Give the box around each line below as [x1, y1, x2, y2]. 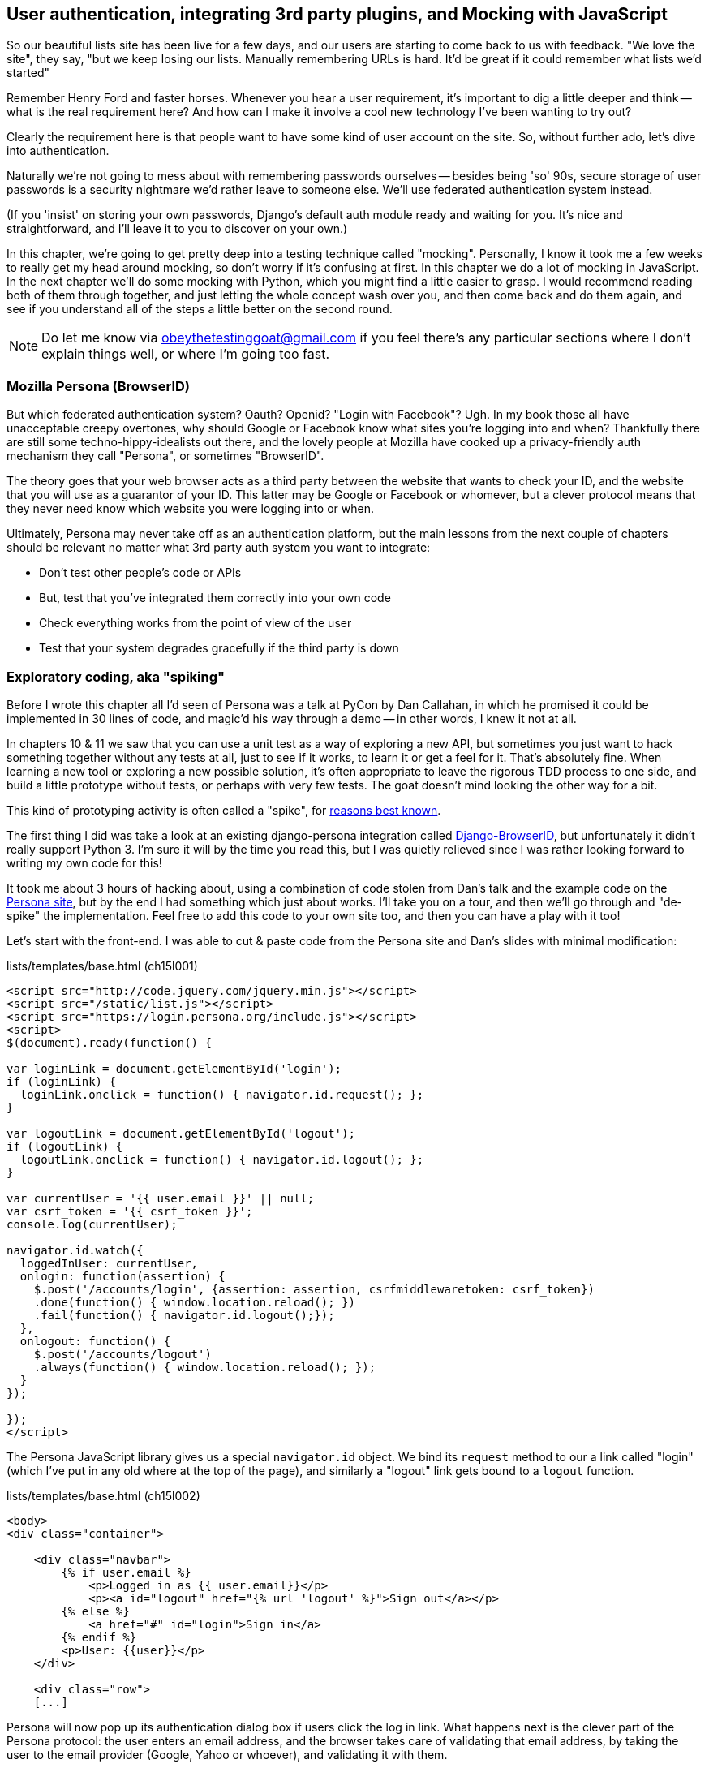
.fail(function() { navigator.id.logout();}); [33, 1308, 335, 1322]
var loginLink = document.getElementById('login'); [6, 1061, 342, 1075]
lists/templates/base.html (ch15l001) [6, 958, 198, 973]
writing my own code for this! [6, 855, 162, 870]
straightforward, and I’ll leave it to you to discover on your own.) [6, 222, 348, 236]
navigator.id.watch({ [6, 1243, 144, 1257]
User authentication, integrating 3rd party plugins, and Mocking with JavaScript [6, 4, 668, 24]
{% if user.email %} [61, 1565, 191, 1579]
